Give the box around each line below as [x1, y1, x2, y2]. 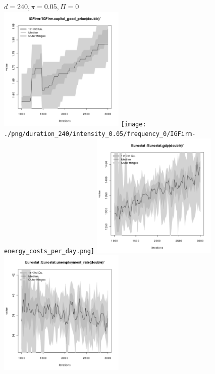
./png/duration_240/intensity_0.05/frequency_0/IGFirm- [4, 130, 196, 138]
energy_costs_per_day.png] [4, 247, 94, 255]
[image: [121, 120, 146, 128]
